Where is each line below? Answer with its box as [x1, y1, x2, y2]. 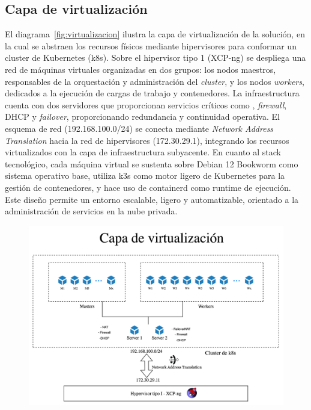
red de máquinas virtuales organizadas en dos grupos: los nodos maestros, [5, 63, 276, 75]
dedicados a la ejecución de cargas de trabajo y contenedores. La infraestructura [5, 87, 300, 99]
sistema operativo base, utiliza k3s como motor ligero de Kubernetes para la [5, 169, 285, 182]
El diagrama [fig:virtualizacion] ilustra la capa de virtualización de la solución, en [5, 28, 305, 40]
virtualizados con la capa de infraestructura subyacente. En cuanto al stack [5, 146, 281, 158]
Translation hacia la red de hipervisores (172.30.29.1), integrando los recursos [5, 134, 289, 146]
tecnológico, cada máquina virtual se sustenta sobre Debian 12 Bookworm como [5, 157, 298, 170]
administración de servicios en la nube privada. [5, 205, 178, 217]
